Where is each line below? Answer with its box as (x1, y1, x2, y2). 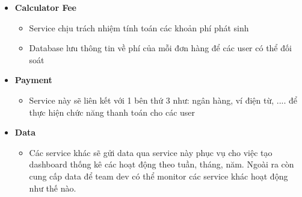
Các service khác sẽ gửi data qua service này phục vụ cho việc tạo (29, 146, 273, 158)
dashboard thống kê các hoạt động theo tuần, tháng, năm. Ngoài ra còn (29, 158, 294, 170)
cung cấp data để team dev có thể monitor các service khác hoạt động (29, 169, 288, 182)
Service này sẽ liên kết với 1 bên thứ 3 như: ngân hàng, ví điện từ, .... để (29, 93, 298, 106)
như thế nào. (29, 181, 76, 194)
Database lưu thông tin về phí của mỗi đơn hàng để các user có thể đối (29, 42, 292, 54)
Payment (14, 73, 52, 86)
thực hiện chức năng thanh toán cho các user (29, 105, 196, 118)
